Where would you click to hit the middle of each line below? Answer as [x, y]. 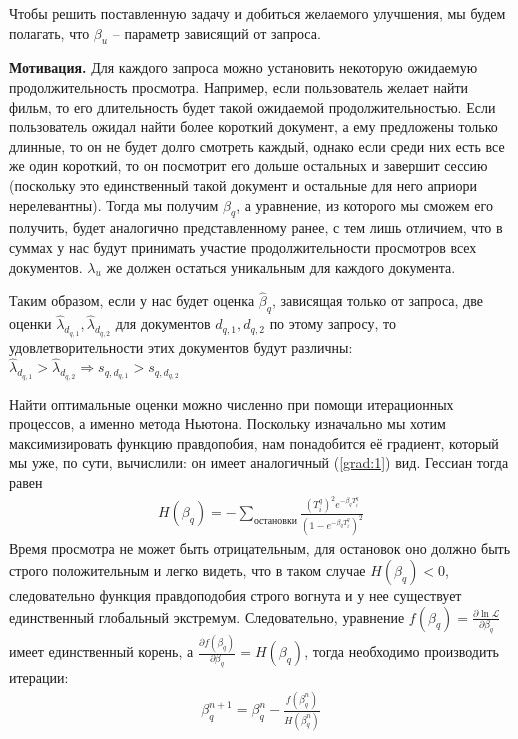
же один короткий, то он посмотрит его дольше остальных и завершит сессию [248, 165]
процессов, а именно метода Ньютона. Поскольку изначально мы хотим [227, 423]
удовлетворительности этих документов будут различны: [181, 346]
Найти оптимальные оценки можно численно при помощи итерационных [231, 403]
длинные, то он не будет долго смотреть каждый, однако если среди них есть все [257, 145]
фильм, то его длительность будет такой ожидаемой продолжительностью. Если [252, 106]
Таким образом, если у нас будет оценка [132, 300]
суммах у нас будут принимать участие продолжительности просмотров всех [243, 246]
